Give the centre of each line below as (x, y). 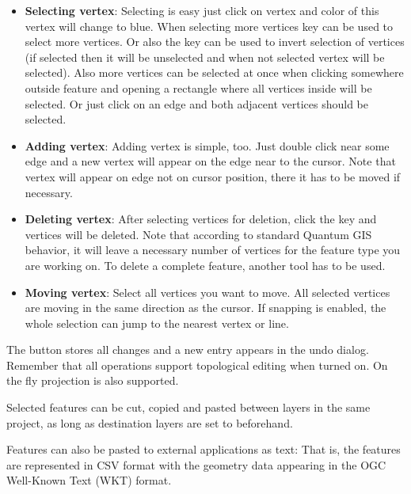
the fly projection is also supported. (93, 380)
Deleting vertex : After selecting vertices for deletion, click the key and (201, 219)
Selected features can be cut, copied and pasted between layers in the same (188, 407)
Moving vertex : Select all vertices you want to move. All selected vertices (207, 292)
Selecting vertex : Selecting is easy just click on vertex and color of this (202, 10)
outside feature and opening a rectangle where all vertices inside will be (198, 87)
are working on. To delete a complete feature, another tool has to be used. (205, 265)
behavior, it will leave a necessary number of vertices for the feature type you (213, 250)
